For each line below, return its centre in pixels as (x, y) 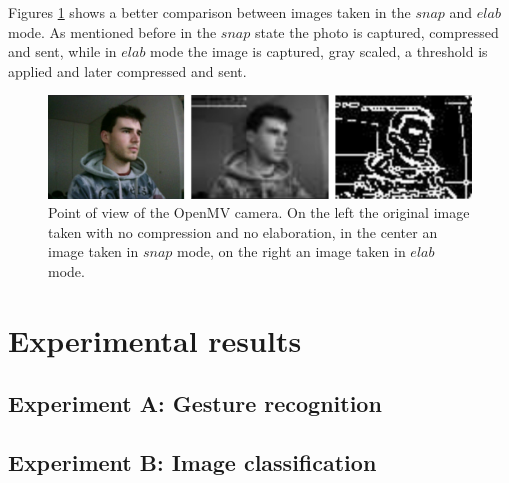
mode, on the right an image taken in (291, 251)
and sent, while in (62, 51)
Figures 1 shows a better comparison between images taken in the (209, 12)
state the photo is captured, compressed (376, 31)
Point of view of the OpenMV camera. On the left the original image (259, 212)
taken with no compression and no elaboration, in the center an (243, 231)
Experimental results (155, 339)
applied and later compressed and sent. (127, 70)
